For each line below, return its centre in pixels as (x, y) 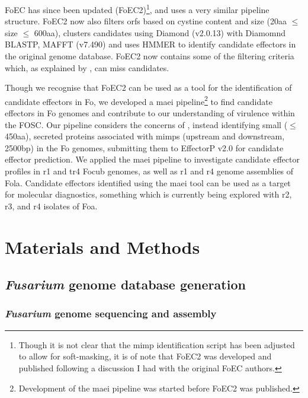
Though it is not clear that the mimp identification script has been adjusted (157, 344)
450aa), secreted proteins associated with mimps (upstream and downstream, (145, 136)
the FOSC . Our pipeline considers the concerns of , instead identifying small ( (146, 124)
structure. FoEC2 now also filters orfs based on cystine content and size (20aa (146, 21)
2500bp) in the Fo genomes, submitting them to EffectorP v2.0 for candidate (144, 147)
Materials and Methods (102, 246)
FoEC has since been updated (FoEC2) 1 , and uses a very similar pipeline (137, 9)
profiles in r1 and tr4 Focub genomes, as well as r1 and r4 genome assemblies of (149, 171)
